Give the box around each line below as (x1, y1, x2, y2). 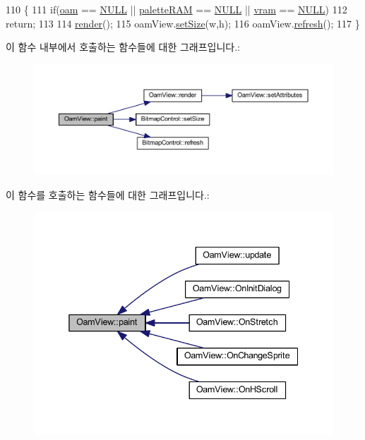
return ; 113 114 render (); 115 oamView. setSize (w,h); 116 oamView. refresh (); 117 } (6, 16, 360, 30)
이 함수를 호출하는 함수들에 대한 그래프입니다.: (6, 187, 210, 202)
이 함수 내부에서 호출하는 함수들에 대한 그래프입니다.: (6, 39, 240, 54)
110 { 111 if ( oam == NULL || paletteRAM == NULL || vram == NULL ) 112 (6, 2, 347, 16)
